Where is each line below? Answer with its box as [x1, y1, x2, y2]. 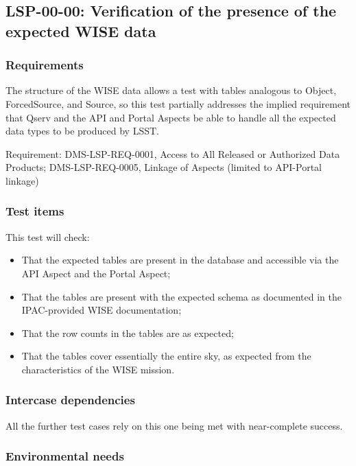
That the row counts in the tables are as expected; [21, 325, 234, 340]
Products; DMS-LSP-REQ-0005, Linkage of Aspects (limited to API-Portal [5, 160, 322, 174]
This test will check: [5, 229, 90, 244]
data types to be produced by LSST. [5, 124, 159, 138]
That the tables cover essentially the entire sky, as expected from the [21, 349, 311, 363]
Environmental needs [5, 447, 124, 465]
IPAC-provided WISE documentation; [21, 303, 182, 317]
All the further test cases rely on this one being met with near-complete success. [5, 418, 343, 432]
